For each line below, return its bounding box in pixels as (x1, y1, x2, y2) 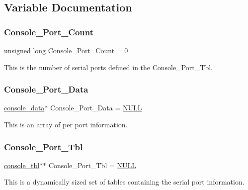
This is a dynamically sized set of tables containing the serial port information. (4, 177, 245, 187)
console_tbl (4, 160, 40, 170)
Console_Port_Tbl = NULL (48, 160, 137, 170)
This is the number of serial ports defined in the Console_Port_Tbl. (4, 62, 213, 72)
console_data (4, 102, 45, 113)
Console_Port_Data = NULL (50, 102, 142, 113)
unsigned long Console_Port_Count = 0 (4, 45, 128, 55)
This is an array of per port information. (4, 119, 128, 129)
